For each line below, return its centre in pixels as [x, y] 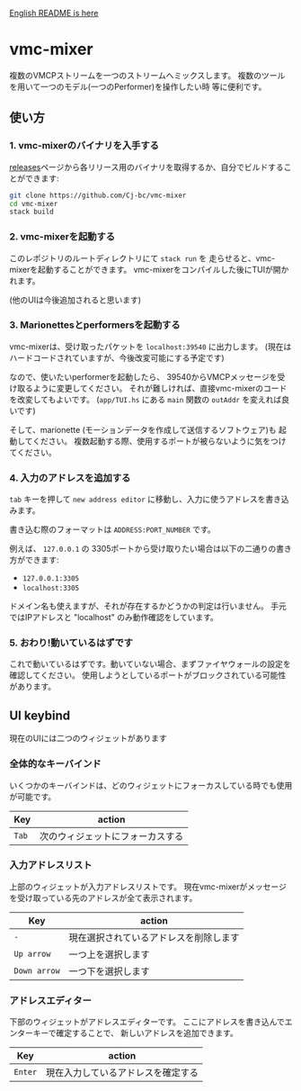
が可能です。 [33, 797]
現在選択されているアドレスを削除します [154, 937]
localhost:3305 [51, 589]
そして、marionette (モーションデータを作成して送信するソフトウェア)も [143, 429]
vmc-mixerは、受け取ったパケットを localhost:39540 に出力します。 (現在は [150, 347]
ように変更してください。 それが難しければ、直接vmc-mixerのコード [160, 388]
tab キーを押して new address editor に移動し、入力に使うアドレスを [137, 500]
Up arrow [32, 954]
